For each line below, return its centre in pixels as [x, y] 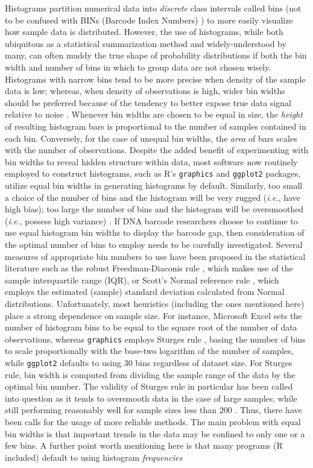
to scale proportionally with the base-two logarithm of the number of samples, [149, 351]
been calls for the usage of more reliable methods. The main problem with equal [153, 421]
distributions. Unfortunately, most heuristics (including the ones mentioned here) [155, 303]
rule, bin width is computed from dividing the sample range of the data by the [150, 374]
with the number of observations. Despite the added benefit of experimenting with [157, 150]
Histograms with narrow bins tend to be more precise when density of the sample [155, 79]
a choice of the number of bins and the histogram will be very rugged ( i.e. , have [153, 197]
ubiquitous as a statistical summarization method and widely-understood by [146, 43]
